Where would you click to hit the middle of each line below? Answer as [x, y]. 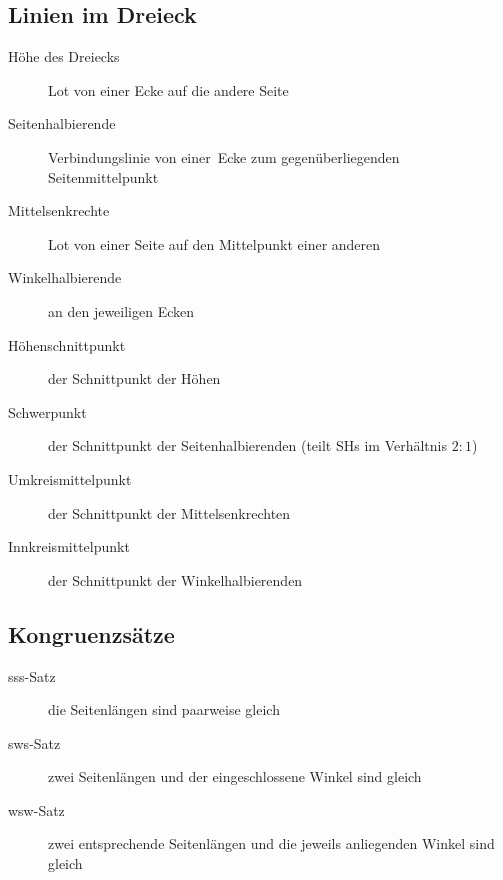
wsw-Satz [36, 809]
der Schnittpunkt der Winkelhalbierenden [175, 579]
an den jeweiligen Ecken [121, 310]
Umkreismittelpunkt [70, 478]
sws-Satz [34, 742]
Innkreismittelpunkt [69, 546]
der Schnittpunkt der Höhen [134, 378]
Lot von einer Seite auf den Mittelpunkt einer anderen [214, 243]
